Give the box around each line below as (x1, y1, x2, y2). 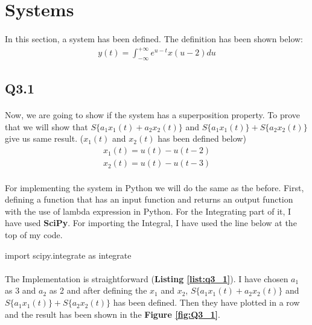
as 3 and (5, 284, 36, 297)
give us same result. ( (5, 132, 84, 145)
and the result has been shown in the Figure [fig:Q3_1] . (5, 308, 220, 320)
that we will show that (5, 120, 88, 133)
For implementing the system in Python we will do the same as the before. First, (5, 181, 304, 194)
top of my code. (5, 229, 63, 241)
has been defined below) (158, 132, 246, 145)
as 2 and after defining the (49, 284, 147, 297)
